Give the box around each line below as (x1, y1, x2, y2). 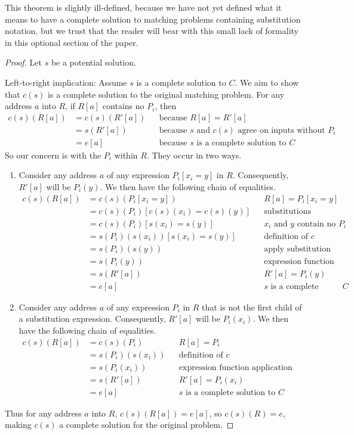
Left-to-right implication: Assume (5, 76, 127, 88)
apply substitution (264, 244, 331, 253)
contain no (297, 219, 336, 228)
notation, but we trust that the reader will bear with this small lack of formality (5, 24, 299, 37)
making (5, 418, 32, 431)
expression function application (178, 363, 293, 372)
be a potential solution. (51, 56, 136, 69)
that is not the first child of (202, 300, 302, 313)
